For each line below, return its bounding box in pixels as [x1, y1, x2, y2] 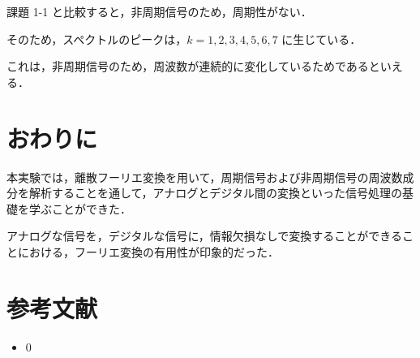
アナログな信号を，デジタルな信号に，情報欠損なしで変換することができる [6, 227, 403, 244]
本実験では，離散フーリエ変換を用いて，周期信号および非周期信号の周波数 [6, 168, 403, 185]
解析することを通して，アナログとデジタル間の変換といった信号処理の [28, 184, 403, 201]
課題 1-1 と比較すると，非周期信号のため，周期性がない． [6, 3, 312, 19]
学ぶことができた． [28, 200, 131, 217]
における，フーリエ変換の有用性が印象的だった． [17, 243, 279, 260]
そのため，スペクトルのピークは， [6, 30, 187, 47]
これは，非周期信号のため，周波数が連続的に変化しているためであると [6, 58, 380, 75]
